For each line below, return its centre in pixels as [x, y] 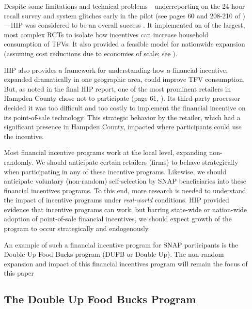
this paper [19, 273]
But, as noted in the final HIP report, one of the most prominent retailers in [118, 88]
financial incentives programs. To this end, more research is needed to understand [125, 190]
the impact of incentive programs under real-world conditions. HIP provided [117, 200]
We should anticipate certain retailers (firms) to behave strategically [137, 162]
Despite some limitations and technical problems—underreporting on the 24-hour [125, 6]
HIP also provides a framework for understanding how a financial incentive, [116, 70]
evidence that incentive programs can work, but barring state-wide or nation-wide [126, 209]
